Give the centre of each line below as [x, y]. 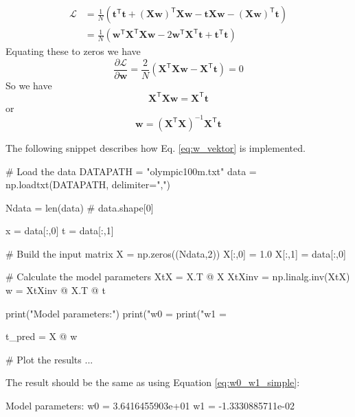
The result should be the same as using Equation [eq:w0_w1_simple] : [153, 382]
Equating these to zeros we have [73, 51]
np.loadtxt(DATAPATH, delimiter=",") [88, 184]
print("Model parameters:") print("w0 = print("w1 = [116, 313]
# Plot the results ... [49, 359]
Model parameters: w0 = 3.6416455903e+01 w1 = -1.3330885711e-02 [150, 406]
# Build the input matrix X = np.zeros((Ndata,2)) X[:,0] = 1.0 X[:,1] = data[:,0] [176, 253]
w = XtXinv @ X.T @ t [56, 290]
